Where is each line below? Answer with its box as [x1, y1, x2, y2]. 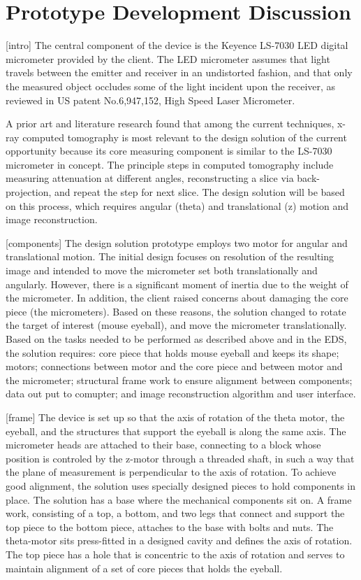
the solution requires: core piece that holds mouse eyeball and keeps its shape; [6, 345, 339, 360]
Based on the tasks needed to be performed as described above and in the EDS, [6, 332, 347, 346]
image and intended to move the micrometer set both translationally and [6, 263, 318, 278]
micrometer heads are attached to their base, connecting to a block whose [6, 437, 321, 452]
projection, [6, 185, 52, 199]
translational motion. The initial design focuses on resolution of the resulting [6, 249, 334, 264]
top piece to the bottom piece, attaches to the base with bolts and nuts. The [6, 519, 334, 534]
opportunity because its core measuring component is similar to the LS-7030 [6, 143, 332, 158]
